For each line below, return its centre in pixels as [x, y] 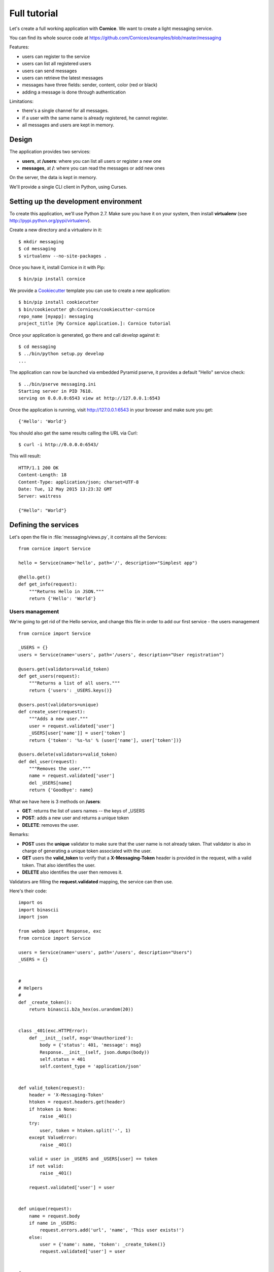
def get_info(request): [48, 584]
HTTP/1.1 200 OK [39, 468]
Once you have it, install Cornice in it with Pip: [57, 267]
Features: [19, 47]
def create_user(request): [52, 712]
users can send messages [49, 71]
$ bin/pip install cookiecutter [59, 302]
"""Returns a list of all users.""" [74, 683]
